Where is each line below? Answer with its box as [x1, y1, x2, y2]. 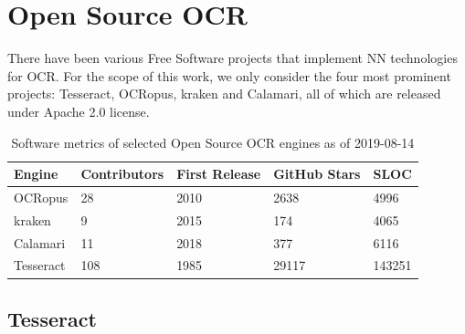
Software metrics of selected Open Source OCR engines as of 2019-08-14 [11, 132, 415, 151]
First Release [176, 164, 261, 183]
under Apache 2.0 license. [7, 101, 150, 120]
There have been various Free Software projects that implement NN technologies [7, 48, 458, 68]
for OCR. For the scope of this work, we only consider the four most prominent [7, 66, 451, 85]
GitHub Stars [273, 164, 361, 183]
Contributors [80, 164, 164, 183]
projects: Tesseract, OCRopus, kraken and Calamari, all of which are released [7, 84, 441, 103]
